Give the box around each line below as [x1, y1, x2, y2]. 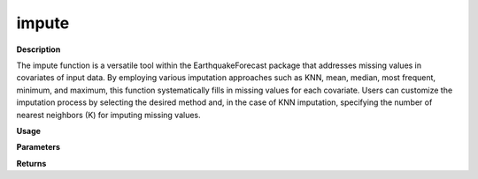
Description [16, 44, 61, 55]
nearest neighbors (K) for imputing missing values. [16, 109, 201, 120]
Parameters [16, 142, 61, 153]
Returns [16, 158, 47, 168]
